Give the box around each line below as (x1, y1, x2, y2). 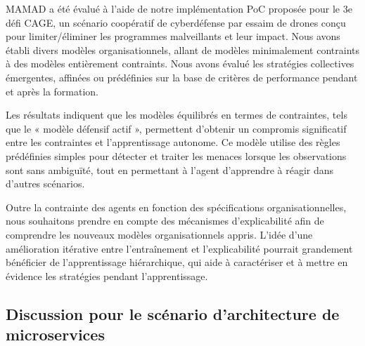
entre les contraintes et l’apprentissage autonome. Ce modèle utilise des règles (6, 135, 340, 149)
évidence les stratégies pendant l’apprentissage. (6, 268, 208, 283)
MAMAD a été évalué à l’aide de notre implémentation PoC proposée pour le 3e (6, 1, 352, 15)
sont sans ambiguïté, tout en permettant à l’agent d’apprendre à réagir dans (6, 162, 334, 177)
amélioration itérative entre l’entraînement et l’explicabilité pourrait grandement (6, 241, 353, 255)
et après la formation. (6, 84, 98, 98)
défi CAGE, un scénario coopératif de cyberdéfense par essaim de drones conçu (6, 15, 346, 29)
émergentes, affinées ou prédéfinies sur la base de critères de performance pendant (6, 69, 358, 84)
